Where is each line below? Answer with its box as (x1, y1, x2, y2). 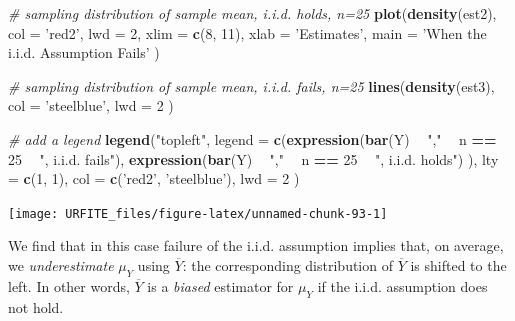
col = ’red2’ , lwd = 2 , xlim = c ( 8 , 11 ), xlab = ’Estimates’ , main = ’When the (8, 22, 487, 43)
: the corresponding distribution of (182, 255, 393, 275)
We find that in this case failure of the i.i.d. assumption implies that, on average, (8, 235, 504, 256)
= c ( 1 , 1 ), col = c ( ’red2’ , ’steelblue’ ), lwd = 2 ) (8, 168, 300, 189)
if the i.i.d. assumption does (317, 275, 488, 296)
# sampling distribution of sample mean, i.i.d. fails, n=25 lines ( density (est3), (8, 75, 495, 96)
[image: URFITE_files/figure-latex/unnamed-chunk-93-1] (8, 206, 388, 221)
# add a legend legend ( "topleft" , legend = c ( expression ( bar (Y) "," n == (8, 128, 497, 149)
